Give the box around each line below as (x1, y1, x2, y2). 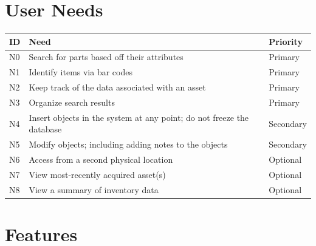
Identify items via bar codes (29, 66, 132, 78)
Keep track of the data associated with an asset (29, 81, 206, 94)
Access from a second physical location (29, 153, 173, 166)
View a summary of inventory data (29, 183, 159, 196)
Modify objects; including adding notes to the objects (29, 138, 228, 151)
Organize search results (29, 96, 115, 108)
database (29, 123, 62, 135)
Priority (269, 35, 303, 47)
